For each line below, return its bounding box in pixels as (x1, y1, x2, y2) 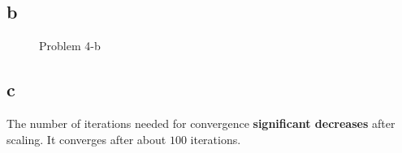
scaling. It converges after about (6, 130, 166, 147)
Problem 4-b (39, 37, 101, 54)
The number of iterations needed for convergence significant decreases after (6, 115, 396, 131)
